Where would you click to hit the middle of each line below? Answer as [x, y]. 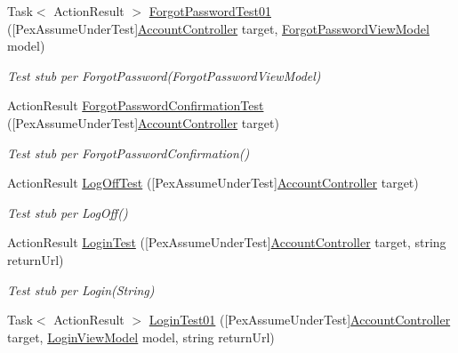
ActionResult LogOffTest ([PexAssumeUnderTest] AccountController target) [213, 183]
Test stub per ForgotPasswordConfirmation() [129, 152]
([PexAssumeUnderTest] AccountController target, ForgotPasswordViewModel [218, 28]
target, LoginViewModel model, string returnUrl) [141, 337]
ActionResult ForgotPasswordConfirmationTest [136, 105]
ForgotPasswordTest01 [210, 11]
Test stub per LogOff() [68, 212]
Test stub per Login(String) [81, 289]
